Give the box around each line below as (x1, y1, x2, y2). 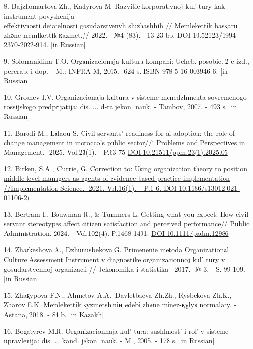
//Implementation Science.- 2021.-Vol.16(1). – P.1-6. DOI (4, 182, 177, 193)
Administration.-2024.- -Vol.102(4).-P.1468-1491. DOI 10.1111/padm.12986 (4, 228, 229, 238)
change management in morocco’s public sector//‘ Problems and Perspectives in (4, 137, 245, 147)
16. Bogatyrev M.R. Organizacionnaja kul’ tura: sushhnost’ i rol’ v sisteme (4, 325, 229, 336)
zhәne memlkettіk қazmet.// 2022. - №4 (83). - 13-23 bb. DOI (4, 29, 191, 40)
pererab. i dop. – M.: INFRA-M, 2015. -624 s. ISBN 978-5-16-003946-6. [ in (4, 65, 228, 76)
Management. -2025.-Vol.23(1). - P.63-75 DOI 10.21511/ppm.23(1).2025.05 (4, 146, 228, 157)
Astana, (4, 309, 28, 320)
